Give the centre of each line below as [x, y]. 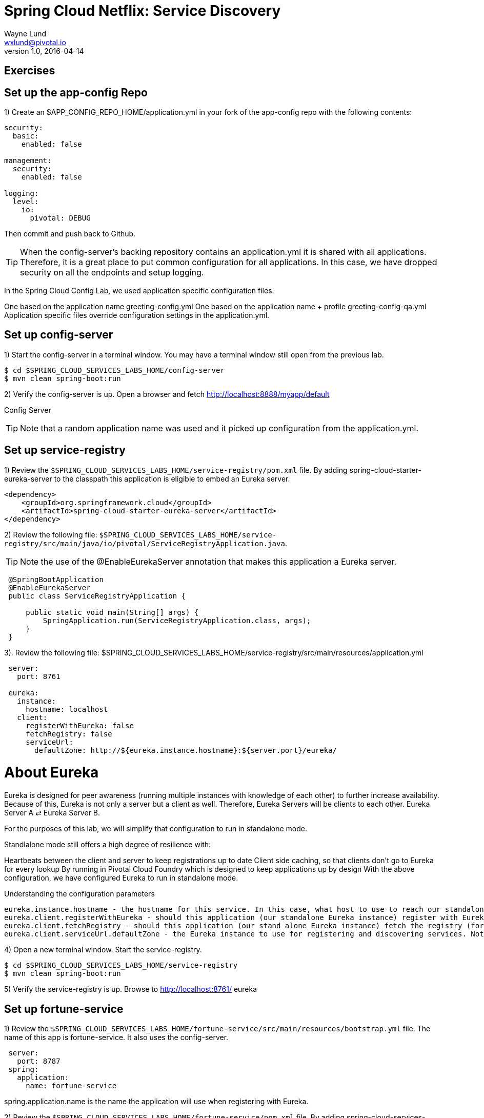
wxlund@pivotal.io [35, 42]
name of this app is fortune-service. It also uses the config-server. [116, 1037]
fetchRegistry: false [69, 734]
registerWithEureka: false [80, 725]
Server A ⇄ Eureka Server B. [52, 813]
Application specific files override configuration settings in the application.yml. [137, 315]
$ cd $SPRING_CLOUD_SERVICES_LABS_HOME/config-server [114, 370]
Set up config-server [59, 335]
